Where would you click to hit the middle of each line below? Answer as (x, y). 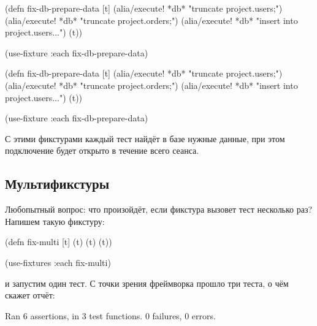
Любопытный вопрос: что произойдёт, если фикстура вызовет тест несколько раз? (159, 209)
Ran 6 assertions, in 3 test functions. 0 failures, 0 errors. (110, 315)
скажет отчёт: (30, 295)
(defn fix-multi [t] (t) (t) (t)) (59, 242)
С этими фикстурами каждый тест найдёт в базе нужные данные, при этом (145, 138)
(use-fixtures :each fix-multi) (58, 262)
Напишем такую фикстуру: (55, 221)
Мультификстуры (57, 184)
